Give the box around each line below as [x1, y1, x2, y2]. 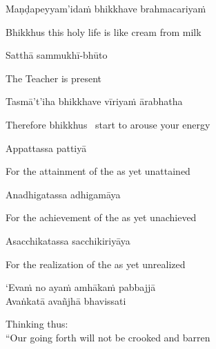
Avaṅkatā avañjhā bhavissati [6, 293, 126, 308]
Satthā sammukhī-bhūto [6, 48, 108, 62]
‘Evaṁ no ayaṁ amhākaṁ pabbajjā [6, 280, 156, 294]
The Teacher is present [6, 70, 102, 85]
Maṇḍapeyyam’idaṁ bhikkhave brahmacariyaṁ [6, 1, 206, 15]
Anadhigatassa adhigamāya [6, 187, 121, 201]
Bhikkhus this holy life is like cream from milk [6, 24, 202, 39]
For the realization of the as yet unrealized [6, 256, 186, 271]
